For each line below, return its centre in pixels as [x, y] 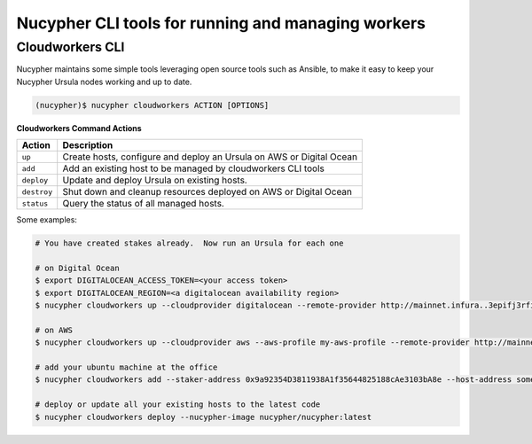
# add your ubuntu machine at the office [126, 367]
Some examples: [47, 220]
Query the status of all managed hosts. [144, 204]
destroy [37, 192]
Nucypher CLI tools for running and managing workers [221, 23]
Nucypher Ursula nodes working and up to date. [104, 82]
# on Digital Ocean [77, 268]
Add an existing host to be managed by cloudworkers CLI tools [194, 168]
